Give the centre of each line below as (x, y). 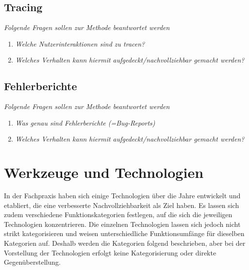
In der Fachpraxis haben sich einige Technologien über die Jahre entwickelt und (122, 196)
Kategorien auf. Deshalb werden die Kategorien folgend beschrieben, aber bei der (125, 243)
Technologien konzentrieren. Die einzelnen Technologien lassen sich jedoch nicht (122, 224)
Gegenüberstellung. (32, 262)
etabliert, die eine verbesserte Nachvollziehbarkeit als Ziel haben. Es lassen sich (122, 205)
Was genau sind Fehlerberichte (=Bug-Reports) (85, 122)
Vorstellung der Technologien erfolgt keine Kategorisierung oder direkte (110, 252)
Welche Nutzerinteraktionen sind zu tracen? (80, 43)
